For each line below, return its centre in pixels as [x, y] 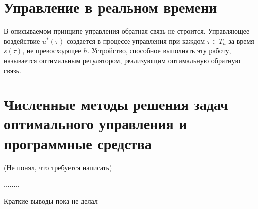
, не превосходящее [52, 51]
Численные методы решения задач [116, 104]
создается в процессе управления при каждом [136, 41]
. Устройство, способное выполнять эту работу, [159, 51]
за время [241, 41]
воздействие [22, 41]
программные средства [78, 143]
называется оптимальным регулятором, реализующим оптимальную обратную [122, 60]
